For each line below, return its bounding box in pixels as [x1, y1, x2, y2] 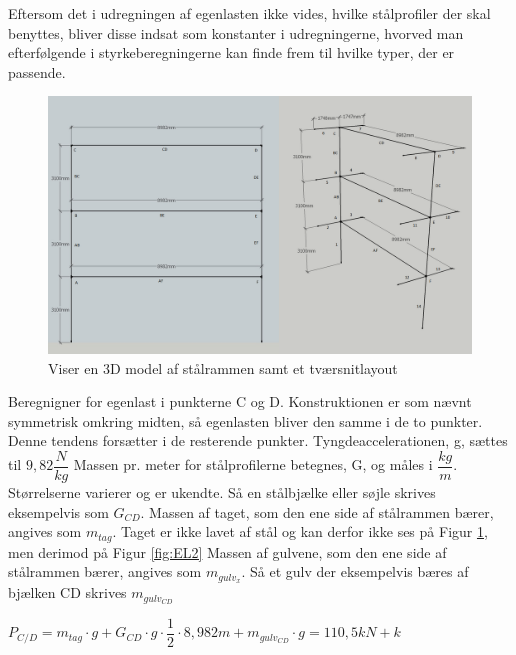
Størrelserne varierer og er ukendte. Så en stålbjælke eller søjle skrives [8, 481, 436, 502]
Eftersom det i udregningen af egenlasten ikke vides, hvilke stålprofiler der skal [8, 3, 491, 23]
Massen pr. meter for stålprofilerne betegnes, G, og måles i [73, 454, 433, 475]
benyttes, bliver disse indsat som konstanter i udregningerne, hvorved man [8, 22, 464, 43]
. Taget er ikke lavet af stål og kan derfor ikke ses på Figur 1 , [112, 521, 488, 542]
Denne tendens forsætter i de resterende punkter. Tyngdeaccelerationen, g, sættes [8, 430, 508, 451]
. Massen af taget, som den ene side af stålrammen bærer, [140, 501, 494, 522]
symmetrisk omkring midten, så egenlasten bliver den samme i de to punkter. [8, 410, 483, 431]
